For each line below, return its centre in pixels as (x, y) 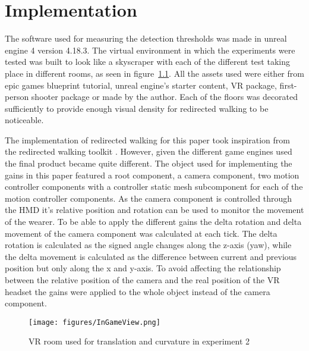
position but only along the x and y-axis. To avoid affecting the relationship (143, 268)
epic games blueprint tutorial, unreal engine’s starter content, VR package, (141, 85)
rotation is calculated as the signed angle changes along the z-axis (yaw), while (148, 245)
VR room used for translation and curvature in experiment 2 (139, 341)
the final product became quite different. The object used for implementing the (149, 163)
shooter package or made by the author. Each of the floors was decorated (165, 97)
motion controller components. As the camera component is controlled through (149, 198)
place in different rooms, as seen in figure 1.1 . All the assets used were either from (154, 73)
